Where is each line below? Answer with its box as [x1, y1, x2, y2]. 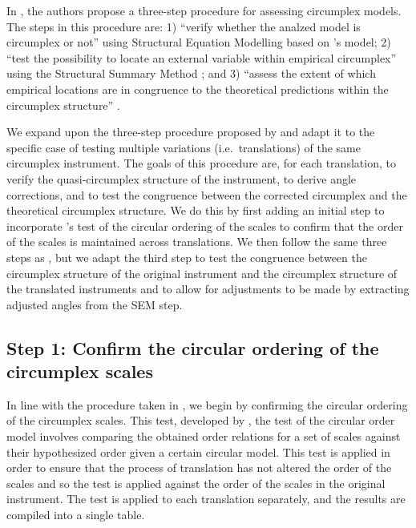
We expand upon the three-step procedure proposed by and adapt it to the [6, 123, 375, 140]
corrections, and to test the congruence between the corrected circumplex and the [6, 186, 407, 203]
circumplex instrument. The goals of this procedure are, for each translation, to [6, 155, 396, 171]
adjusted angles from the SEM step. [6, 296, 183, 312]
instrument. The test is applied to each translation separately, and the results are [6, 490, 406, 507]
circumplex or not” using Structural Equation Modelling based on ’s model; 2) [6, 34, 391, 50]
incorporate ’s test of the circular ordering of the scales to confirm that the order [6, 217, 403, 234]
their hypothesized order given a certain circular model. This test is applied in [6, 443, 390, 460]
